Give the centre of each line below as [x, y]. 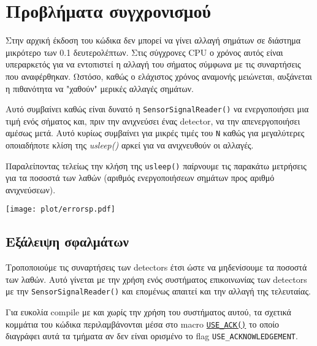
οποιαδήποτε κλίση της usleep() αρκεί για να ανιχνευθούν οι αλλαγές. [130, 145]
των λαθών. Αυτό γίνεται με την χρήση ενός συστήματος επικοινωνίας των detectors [156, 279]
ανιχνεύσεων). [31, 189]
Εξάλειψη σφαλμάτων [67, 241]
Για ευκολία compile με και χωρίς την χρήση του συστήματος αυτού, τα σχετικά [148, 312]
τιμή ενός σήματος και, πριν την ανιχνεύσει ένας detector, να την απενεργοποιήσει [153, 121]
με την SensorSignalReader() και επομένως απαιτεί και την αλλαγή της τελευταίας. [158, 291]
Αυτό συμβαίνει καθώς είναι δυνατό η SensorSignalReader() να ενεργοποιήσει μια [157, 109]
